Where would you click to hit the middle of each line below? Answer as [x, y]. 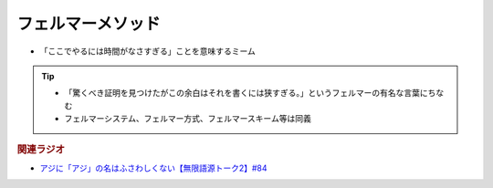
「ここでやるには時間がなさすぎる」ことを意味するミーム [147, 51]
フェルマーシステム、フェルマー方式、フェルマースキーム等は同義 [188, 119]
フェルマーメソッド [89, 24]
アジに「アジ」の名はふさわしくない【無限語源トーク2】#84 [153, 168]
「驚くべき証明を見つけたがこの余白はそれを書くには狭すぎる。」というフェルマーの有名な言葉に [246, 93]
